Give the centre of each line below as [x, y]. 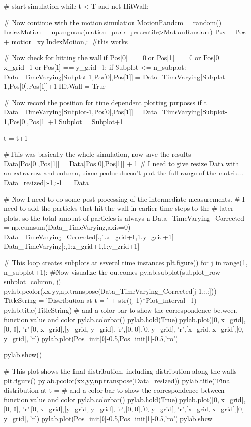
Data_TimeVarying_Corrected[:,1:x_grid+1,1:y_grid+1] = [93, 236]
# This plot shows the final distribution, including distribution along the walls [120, 371]
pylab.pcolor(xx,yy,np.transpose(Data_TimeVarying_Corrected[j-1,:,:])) [110, 291]
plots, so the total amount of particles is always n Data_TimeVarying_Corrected [124, 217]
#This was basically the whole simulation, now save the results [97, 154]
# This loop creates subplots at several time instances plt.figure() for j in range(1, [126, 262]
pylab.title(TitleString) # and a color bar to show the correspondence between [121, 310]
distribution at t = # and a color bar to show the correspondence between [114, 390]
